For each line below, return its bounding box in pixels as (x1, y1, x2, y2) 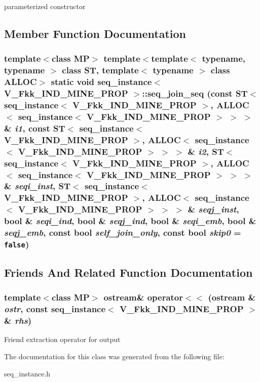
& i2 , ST (188, 145, 224, 157)
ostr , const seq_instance (4, 303, 106, 315)
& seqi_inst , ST (4, 180, 71, 192)
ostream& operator (103, 291, 183, 304)
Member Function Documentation (4, 25, 187, 41)
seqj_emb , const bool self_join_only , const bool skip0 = (4, 226, 241, 239)
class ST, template (62, 64, 139, 76)
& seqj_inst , (188, 203, 239, 216)
